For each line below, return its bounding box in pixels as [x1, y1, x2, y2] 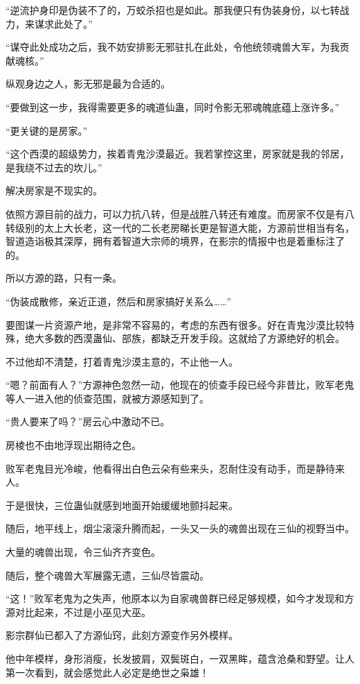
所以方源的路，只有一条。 [6, 271, 122, 285]
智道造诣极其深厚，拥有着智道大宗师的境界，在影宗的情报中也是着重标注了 [6, 234, 345, 248]
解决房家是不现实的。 [6, 183, 102, 198]
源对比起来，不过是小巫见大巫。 [6, 604, 151, 619]
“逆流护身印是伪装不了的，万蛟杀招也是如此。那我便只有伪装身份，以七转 [6, 3, 340, 17]
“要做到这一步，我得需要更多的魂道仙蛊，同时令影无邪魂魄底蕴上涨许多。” [6, 99, 340, 114]
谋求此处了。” [34, 16, 93, 31]
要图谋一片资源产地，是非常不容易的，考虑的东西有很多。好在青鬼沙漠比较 [6, 317, 345, 332]
